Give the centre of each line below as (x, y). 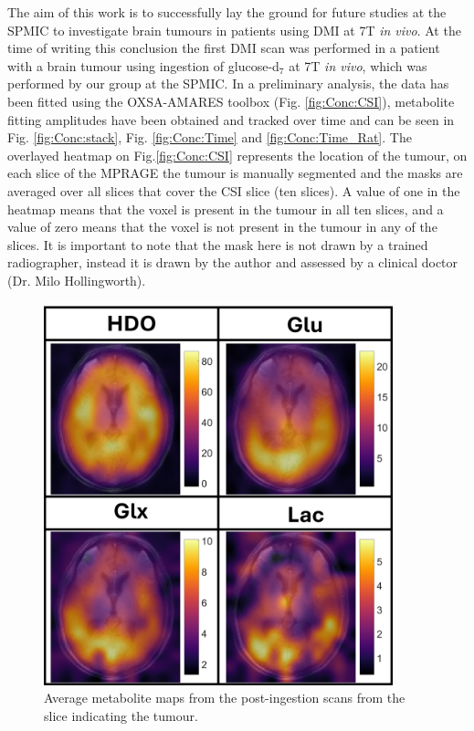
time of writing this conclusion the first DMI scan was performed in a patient (224, 48)
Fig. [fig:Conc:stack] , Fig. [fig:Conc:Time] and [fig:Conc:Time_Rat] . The (210, 137)
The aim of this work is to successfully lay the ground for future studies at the (227, 12)
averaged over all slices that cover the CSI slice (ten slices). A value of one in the (234, 190)
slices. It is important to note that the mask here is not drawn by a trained (218, 244)
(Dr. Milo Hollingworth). (77, 280)
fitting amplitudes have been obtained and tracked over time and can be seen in (231, 119)
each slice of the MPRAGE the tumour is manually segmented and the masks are (235, 173)
